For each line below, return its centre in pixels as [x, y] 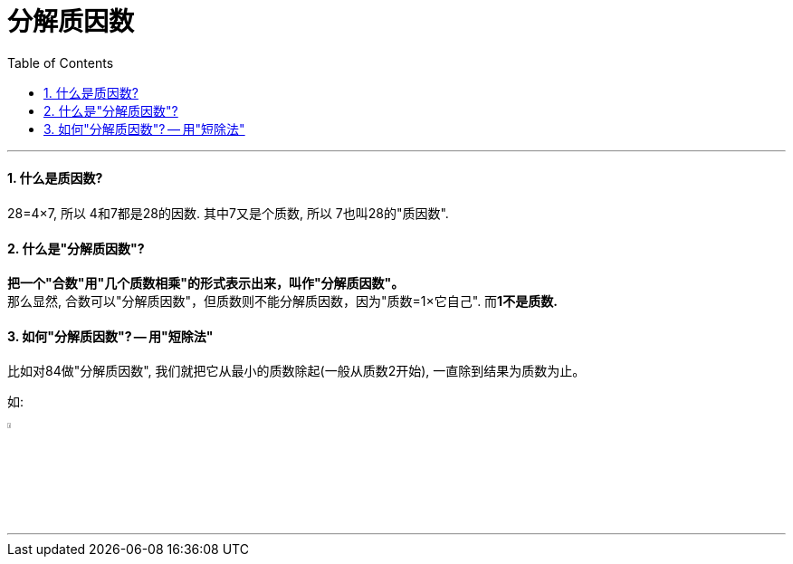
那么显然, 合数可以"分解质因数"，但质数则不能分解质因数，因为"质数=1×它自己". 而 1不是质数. [282, 301]
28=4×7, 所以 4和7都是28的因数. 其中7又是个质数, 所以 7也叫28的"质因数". [228, 213]
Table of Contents [61, 62]
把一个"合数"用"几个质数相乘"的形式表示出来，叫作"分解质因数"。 [206, 283]
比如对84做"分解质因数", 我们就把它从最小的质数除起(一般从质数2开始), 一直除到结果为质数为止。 [296, 371]
